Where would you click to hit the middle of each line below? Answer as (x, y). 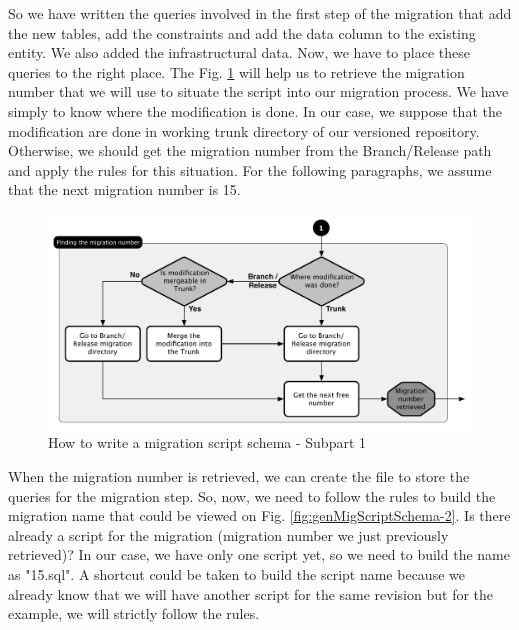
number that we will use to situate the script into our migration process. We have (258, 91)
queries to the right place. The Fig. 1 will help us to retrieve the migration (236, 71)
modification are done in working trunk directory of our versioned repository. (244, 130)
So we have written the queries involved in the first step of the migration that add (260, 13)
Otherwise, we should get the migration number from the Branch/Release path (250, 150)
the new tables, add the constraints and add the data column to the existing (242, 32)
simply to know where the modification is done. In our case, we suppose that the (255, 110)
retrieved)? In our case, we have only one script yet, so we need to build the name (259, 554)
